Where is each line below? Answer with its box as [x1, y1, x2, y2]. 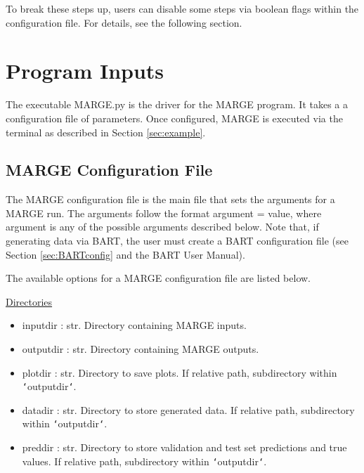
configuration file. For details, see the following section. [6, 15, 242, 30]
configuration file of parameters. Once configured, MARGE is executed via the [6, 110, 343, 125]
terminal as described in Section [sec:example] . [6, 124, 206, 139]
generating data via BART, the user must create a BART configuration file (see [6, 233, 349, 248]
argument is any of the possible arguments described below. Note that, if [6, 219, 319, 234]
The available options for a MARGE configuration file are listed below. [6, 271, 311, 285]
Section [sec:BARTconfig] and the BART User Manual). [6, 247, 245, 261]
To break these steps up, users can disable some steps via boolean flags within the [6, 1, 359, 15]
